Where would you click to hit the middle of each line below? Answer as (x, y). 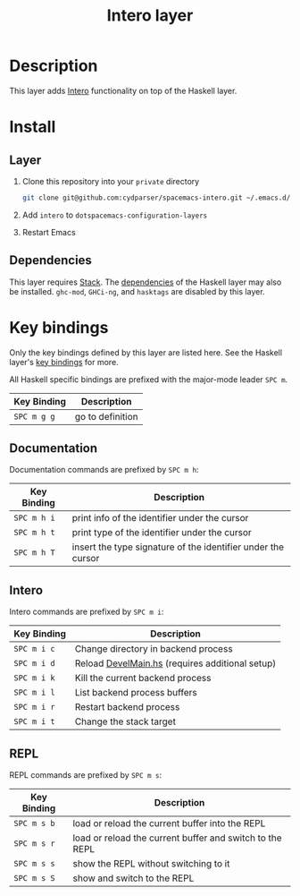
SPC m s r (34, 844)
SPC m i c (34, 649)
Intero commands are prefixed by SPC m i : (87, 612)
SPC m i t (34, 722)
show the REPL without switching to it (151, 863)
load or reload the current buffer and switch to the (177, 838)
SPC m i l (34, 693)
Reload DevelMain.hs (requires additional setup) (175, 663)
